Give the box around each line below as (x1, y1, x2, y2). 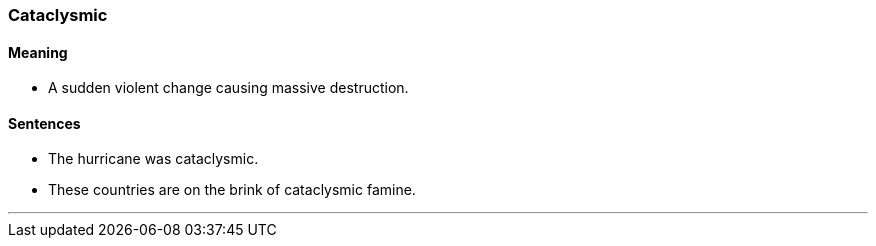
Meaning (8, 43, 68, 61)
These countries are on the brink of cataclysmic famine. (48, 181, 416, 199)
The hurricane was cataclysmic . (48, 150, 259, 168)
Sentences (8, 114, 81, 132)
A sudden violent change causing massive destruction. (48, 79, 409, 97)
